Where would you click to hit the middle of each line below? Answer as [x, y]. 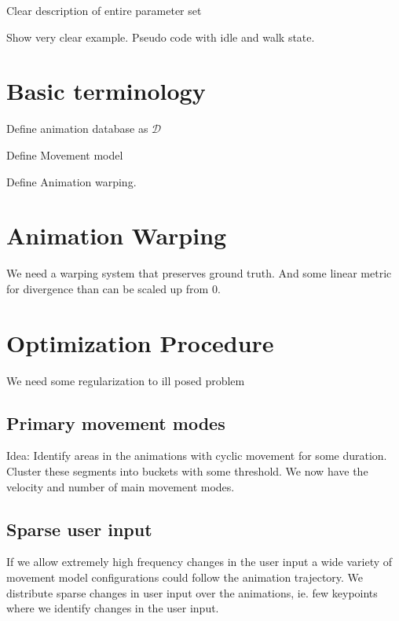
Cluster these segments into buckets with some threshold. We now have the [187, 470]
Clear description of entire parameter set [104, 10]
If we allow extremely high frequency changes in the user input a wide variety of [199, 562]
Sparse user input [79, 529]
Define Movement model [65, 154]
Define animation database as [77, 129]
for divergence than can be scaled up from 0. [113, 288]
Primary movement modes [116, 423]
